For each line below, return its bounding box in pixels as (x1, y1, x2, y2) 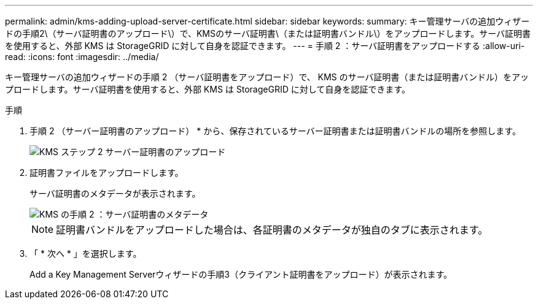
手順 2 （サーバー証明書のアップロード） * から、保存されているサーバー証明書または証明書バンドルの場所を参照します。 (29, 126, 521, 136)
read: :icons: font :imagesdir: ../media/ (5, 51, 159, 62)
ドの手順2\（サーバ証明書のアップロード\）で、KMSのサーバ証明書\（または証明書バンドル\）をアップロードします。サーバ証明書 (5, 28, 531, 39)
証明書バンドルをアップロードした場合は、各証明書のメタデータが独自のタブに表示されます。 (56, 224, 488, 236)
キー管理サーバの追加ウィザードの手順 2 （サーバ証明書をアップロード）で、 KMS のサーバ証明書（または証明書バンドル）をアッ (5, 72, 529, 82)
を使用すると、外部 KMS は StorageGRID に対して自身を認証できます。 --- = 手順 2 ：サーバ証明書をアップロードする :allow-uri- (5, 40, 525, 51)
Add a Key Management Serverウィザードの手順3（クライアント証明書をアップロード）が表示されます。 (29, 269, 453, 279)
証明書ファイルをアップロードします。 (29, 167, 184, 178)
